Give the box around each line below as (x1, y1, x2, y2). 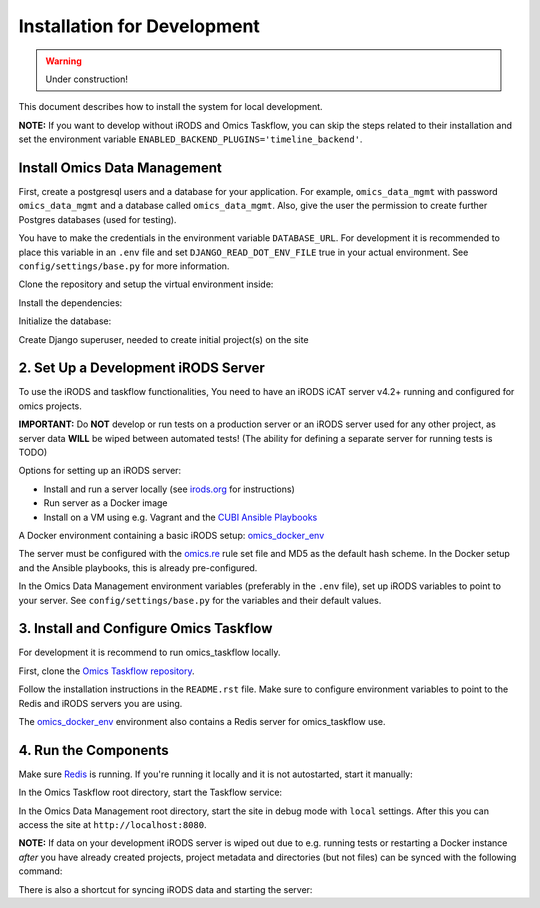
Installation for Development (18, 15, 260, 37)
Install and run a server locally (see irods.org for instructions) (43, 483, 295, 495)
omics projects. (18, 400, 82, 412)
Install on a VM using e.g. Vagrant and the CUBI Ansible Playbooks (43, 511, 318, 523)
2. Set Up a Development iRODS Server (18, 360, 265, 377)
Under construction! (45, 73, 129, 85)
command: (18, 865, 63, 877)
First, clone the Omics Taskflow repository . (18, 665, 195, 677)
